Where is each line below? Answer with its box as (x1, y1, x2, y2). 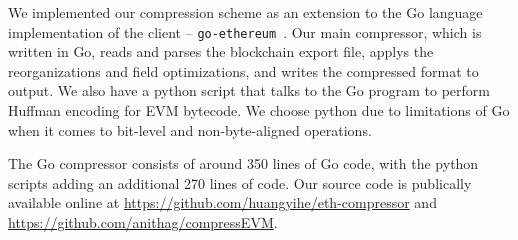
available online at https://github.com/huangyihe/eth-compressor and (8, 192, 437, 213)
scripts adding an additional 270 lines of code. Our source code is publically (8, 172, 472, 193)
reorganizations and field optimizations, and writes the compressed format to (8, 60, 479, 81)
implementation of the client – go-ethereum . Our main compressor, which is (8, 21, 482, 42)
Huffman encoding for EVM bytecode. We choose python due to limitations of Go (8, 100, 510, 121)
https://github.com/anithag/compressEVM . (8, 212, 278, 232)
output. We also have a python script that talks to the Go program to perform (8, 80, 490, 101)
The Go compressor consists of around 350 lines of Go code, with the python (8, 153, 479, 174)
